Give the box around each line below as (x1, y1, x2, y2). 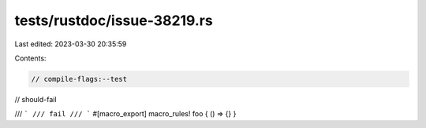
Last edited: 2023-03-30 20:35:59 (14, 39, 127, 49)
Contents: (14, 53, 47, 63)
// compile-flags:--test (31, 75, 128, 83)
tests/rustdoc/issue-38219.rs (14, 12, 213, 29)
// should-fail (14, 94, 57, 104)
